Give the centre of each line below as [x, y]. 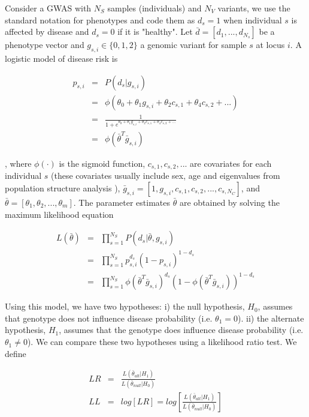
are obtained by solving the [229, 202]
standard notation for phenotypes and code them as [100, 19]
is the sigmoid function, [102, 163]
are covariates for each [231, 163]
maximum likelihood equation [59, 214]
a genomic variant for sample [193, 45]
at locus [270, 45]
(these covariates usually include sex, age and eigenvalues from [166, 175]
